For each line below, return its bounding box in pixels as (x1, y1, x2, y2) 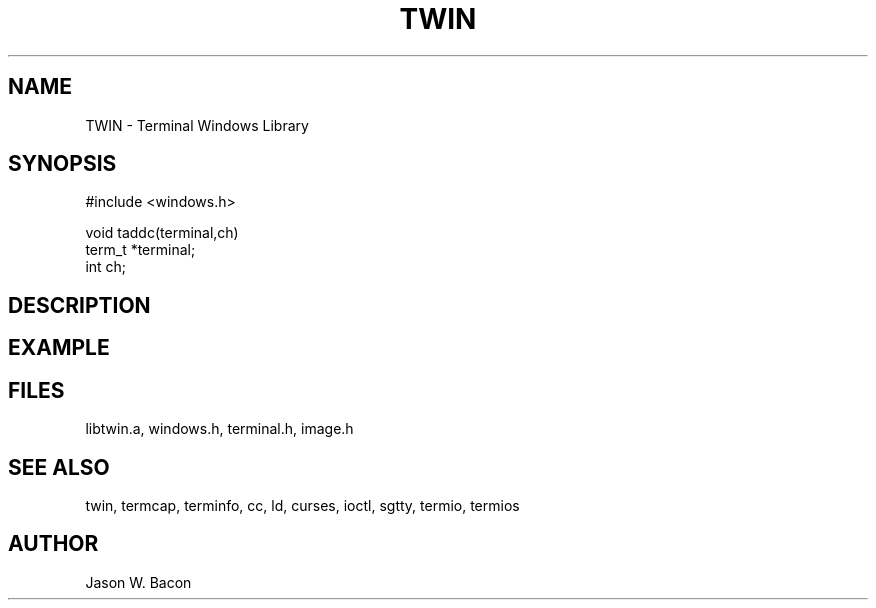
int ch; (85, 258, 127, 276)
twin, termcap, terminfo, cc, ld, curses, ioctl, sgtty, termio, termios (85, 496, 520, 514)
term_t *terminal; (85, 241, 196, 259)
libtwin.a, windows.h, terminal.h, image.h (85, 420, 354, 438)
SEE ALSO (8, 454, 110, 480)
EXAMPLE (8, 335, 110, 361)
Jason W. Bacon (85, 573, 192, 591)
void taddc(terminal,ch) (85, 224, 239, 242)
